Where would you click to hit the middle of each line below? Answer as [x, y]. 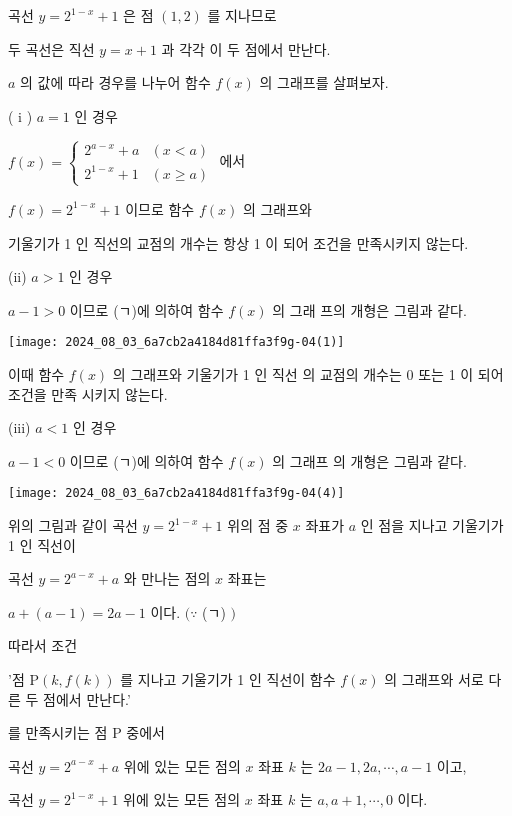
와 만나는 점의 [167, 578]
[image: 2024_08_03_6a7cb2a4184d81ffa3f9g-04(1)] [176, 342]
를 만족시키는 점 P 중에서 [86, 732]
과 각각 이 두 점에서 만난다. [246, 48]
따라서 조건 [43, 645]
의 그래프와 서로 [434, 678]
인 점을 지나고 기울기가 [432, 525]
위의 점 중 [258, 525]
